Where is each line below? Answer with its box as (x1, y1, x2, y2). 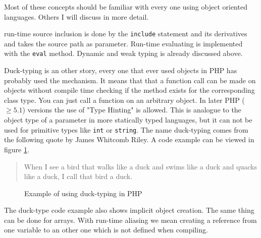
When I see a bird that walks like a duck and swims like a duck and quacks (24, 161, 257, 171)
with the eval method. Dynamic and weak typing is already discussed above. (4, 48, 243, 58)
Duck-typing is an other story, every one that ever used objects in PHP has (4, 65, 237, 76)
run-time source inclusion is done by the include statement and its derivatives (4, 28, 247, 39)
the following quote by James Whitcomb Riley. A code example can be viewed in (4, 134, 254, 145)
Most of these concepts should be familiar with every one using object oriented (4, 2, 247, 12)
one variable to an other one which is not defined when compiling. (4, 224, 208, 235)
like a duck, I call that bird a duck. (24, 171, 133, 182)
